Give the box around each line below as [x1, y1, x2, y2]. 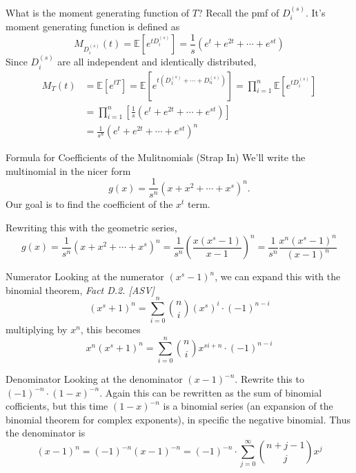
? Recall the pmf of [197, 5, 279, 19]
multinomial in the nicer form [6, 163, 131, 178]
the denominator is [6, 425, 86, 440]
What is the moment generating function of [6, 5, 190, 19]
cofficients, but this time [6, 399, 108, 413]
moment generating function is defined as [6, 19, 180, 34]
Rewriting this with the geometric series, [6, 220, 177, 234]
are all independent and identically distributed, [57, 54, 257, 69]
